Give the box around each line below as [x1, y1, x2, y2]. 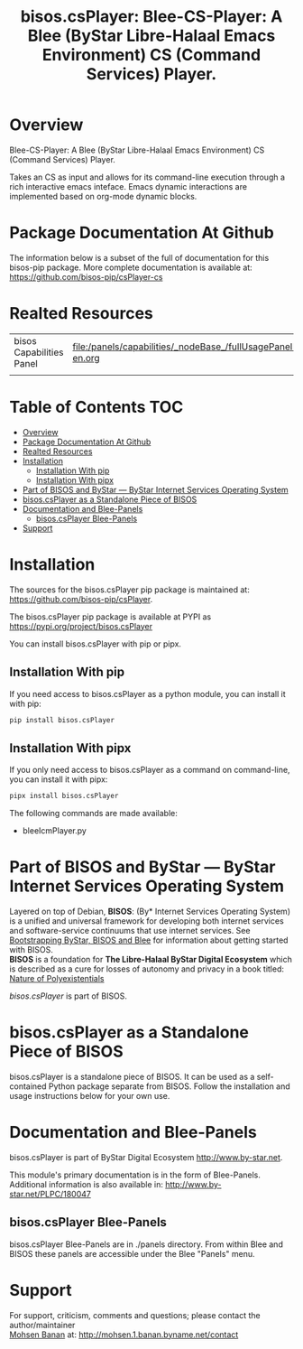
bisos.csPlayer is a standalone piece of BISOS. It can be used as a [9, 1071, 255, 1082]
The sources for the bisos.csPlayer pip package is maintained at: [9, 584, 250, 595]
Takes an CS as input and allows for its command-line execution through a [9, 172, 286, 182]
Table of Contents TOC [9, 397, 184, 417]
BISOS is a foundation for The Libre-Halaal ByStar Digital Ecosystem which [9, 954, 293, 964]
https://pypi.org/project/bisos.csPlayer [9, 620, 153, 631]
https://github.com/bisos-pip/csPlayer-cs [9, 271, 163, 282]
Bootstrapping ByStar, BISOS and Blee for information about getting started [9, 935, 289, 945]
